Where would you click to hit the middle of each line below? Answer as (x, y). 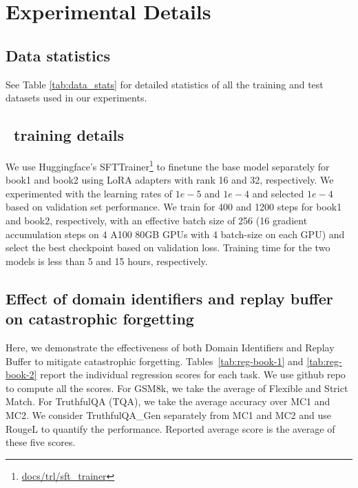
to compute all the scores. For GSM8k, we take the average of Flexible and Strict (177, 388)
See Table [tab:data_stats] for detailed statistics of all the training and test (165, 84)
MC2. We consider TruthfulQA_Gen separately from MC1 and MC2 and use (169, 414)
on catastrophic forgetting (100, 319)
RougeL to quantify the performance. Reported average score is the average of (170, 428)
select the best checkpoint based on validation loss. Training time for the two (168, 247)
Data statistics (58, 55)
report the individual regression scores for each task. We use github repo (193, 374)
